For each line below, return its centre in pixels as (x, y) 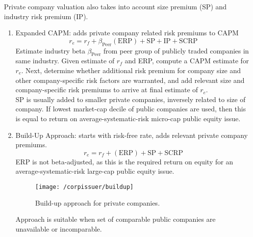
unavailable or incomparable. (59, 228)
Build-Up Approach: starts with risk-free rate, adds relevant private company (132, 135)
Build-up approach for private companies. (97, 202)
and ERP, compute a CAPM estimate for (187, 61)
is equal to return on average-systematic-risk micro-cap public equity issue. (128, 118)
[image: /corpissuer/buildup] (84, 187)
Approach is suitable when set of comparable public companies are (115, 219)
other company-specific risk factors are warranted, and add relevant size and (130, 80)
